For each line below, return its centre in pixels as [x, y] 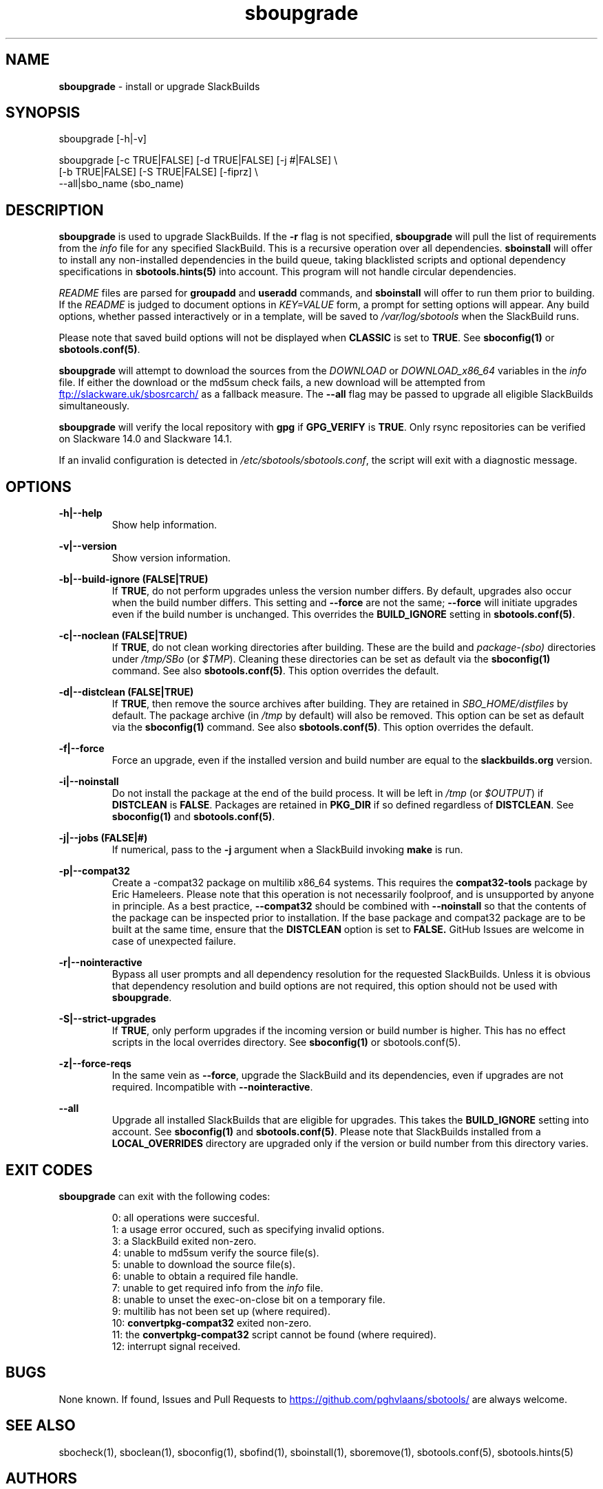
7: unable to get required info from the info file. [218, 1287]
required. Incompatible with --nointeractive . [212, 1087]
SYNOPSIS [43, 113]
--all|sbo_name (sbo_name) [121, 184]
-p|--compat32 [94, 871]
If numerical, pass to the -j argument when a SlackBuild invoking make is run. [287, 850]
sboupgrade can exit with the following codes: [165, 1196]
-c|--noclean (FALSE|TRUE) [123, 636]
